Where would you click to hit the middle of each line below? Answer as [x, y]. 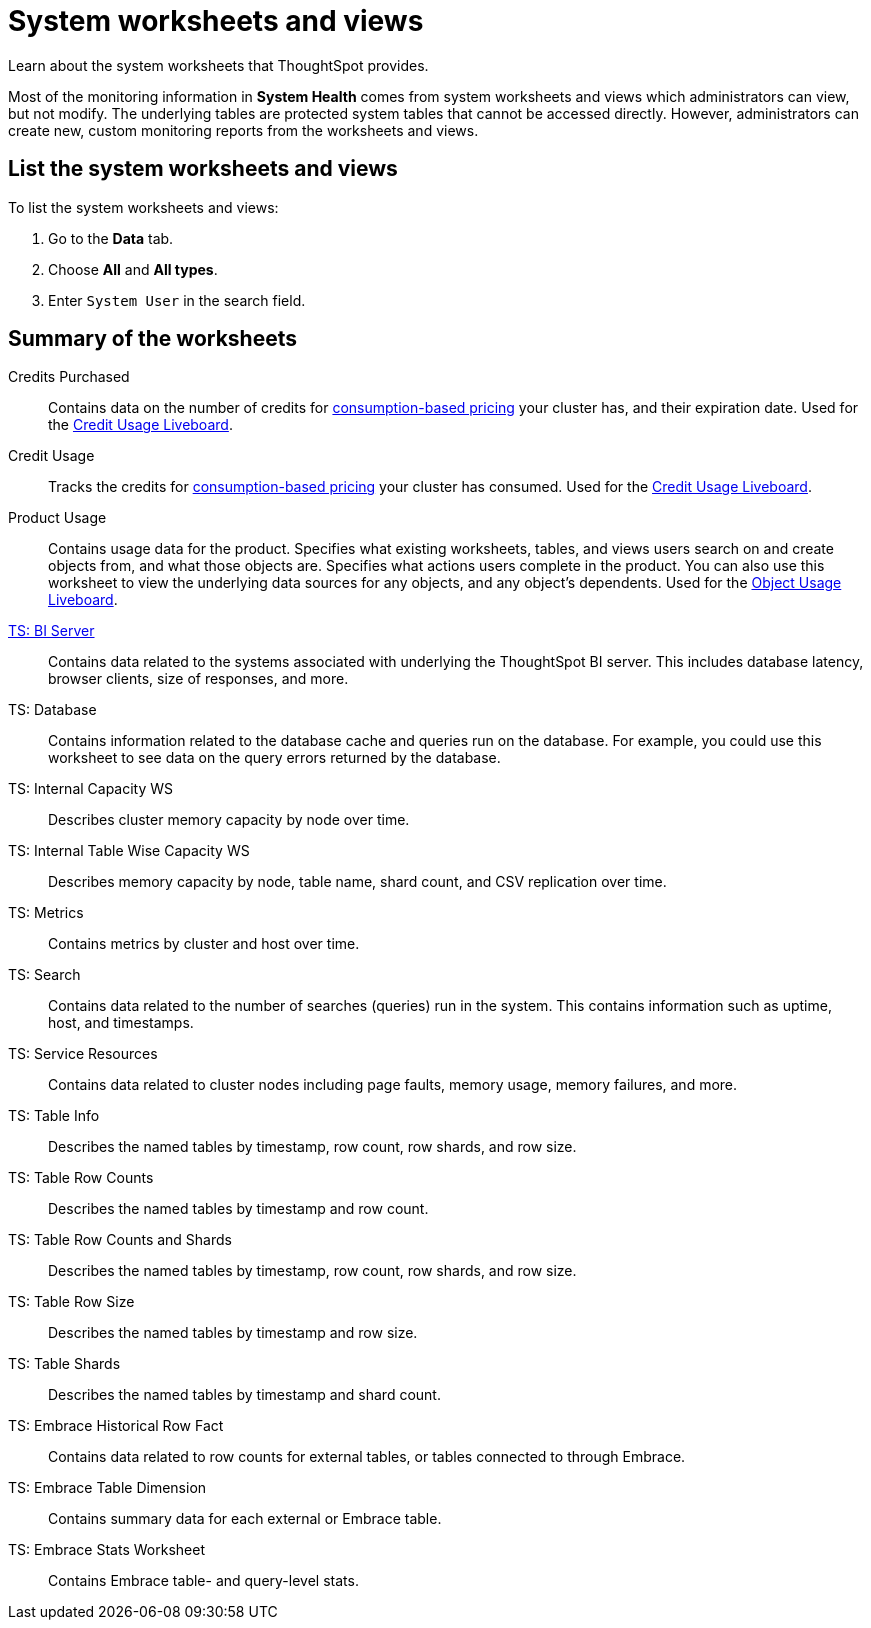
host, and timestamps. [121, 1023]
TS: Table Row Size [71, 1302]
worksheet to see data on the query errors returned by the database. [274, 758]
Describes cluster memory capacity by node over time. [229, 820]
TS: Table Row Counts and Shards [120, 1240]
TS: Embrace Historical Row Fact [116, 1426]
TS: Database [52, 710]
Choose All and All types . [133, 269]
